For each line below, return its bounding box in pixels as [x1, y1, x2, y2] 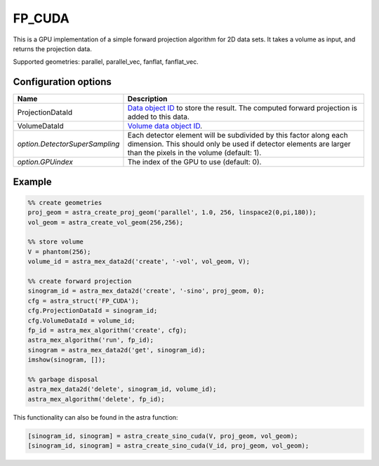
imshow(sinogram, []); [27, 356, 106, 364]
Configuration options [13, 76, 112, 88]
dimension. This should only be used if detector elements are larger [127, 139, 351, 149]
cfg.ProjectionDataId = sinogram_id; [27, 307, 158, 315]
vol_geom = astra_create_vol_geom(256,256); [27, 218, 184, 226]
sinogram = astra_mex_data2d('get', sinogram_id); [27, 346, 206, 354]
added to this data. [127, 112, 189, 122]
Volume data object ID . [127, 121, 203, 131]
